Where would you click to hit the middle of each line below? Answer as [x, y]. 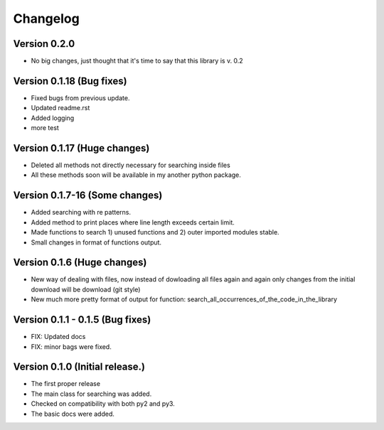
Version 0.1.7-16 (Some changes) [88, 195]
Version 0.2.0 [44, 44]
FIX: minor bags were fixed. [71, 346]
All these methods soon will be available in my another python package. [136, 175]
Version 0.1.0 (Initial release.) [79, 367]
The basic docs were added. [73, 414]
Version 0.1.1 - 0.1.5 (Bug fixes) [82, 320]
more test [45, 128]
